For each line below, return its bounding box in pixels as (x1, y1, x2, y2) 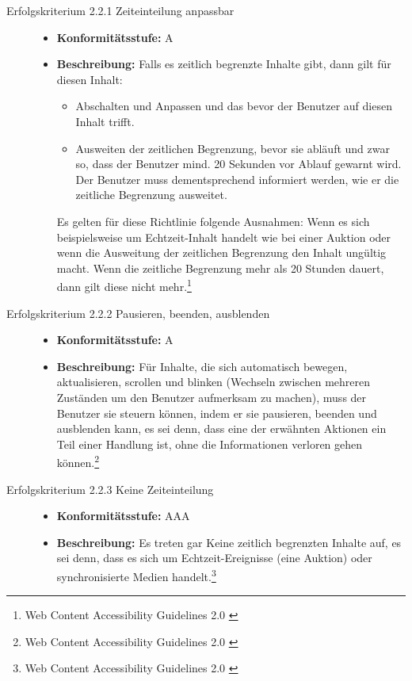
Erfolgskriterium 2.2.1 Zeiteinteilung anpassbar (6, 2, 235, 18)
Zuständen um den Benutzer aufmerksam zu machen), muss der (56, 388, 367, 405)
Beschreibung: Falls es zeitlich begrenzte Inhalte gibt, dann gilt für (56, 55, 391, 72)
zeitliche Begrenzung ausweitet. (75, 186, 227, 203)
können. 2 (56, 452, 100, 470)
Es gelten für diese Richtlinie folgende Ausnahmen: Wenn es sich (56, 212, 370, 229)
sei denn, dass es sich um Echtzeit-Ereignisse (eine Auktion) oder (56, 549, 372, 566)
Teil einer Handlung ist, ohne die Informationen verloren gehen (56, 435, 363, 452)
